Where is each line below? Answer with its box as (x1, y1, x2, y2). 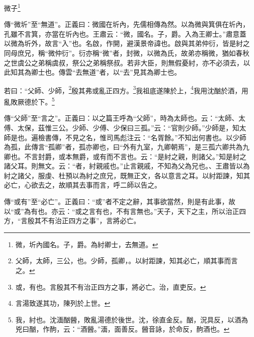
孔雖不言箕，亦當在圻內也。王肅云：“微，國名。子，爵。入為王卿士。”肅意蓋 (4, 28, 247, 39)
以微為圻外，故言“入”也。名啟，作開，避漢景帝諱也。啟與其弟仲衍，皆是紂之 (4, 38, 250, 48)
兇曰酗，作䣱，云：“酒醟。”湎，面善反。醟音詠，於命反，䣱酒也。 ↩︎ (15, 324, 230, 334)
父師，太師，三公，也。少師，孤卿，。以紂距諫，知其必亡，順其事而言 (15, 255, 238, 266)
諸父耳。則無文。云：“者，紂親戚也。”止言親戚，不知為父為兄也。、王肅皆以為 (4, 161, 250, 171)
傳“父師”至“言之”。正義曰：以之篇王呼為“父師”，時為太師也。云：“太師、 (4, 113, 239, 123)
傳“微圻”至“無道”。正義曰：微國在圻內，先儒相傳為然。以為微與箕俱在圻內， (4, 19, 250, 29)
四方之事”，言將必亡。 (68, 215, 141, 226)
